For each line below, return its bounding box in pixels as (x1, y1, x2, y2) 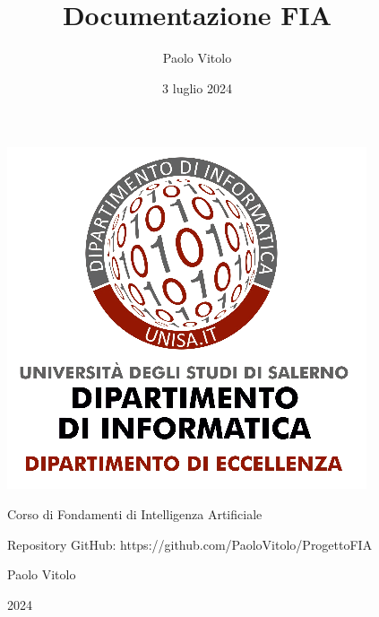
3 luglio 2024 (162, 78, 232, 97)
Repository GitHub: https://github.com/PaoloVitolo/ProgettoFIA (7, 534, 373, 553)
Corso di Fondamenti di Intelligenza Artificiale (7, 504, 263, 523)
